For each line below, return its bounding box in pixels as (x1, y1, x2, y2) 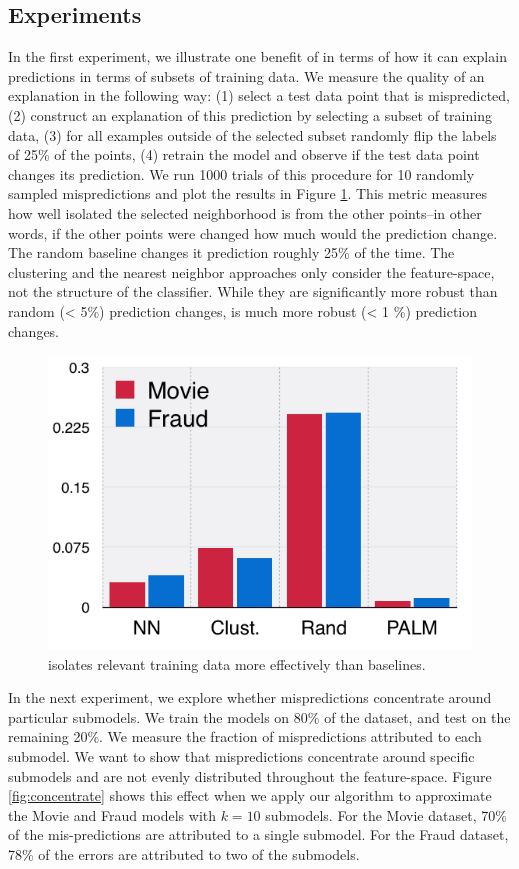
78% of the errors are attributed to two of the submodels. (8, 843, 360, 864)
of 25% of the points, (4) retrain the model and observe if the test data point (8, 144, 480, 165)
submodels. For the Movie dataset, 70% (265, 804, 507, 825)
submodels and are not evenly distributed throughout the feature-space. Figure (8, 765, 492, 786)
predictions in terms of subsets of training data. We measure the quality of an (8, 65, 485, 86)
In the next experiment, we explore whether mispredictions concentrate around (8, 687, 492, 708)
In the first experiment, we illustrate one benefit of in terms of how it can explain (8, 46, 507, 67)
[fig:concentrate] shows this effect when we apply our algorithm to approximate (8, 785, 492, 806)
